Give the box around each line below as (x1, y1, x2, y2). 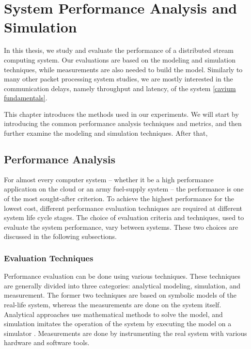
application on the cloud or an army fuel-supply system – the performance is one (4, 184, 244, 194)
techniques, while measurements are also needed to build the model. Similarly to (4, 64, 243, 74)
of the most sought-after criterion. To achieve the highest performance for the (4, 193, 234, 204)
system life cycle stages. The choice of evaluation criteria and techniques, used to (4, 212, 244, 222)
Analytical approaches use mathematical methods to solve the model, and (4, 309, 223, 319)
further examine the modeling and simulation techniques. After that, (4, 128, 208, 138)
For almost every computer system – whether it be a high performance (4, 174, 214, 184)
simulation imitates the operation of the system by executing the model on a (4, 318, 232, 329)
